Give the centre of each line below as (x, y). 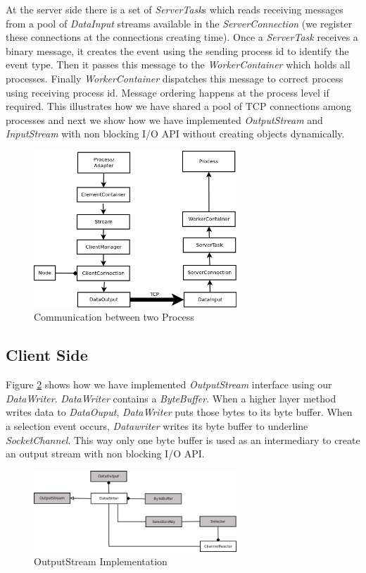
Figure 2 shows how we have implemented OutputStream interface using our (169, 384)
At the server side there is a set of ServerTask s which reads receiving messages (175, 9)
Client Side (47, 355)
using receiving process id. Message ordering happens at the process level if (168, 92)
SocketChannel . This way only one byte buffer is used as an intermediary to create (183, 439)
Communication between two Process (114, 317)
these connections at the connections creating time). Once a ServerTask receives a (182, 37)
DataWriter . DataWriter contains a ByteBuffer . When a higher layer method (171, 398)
